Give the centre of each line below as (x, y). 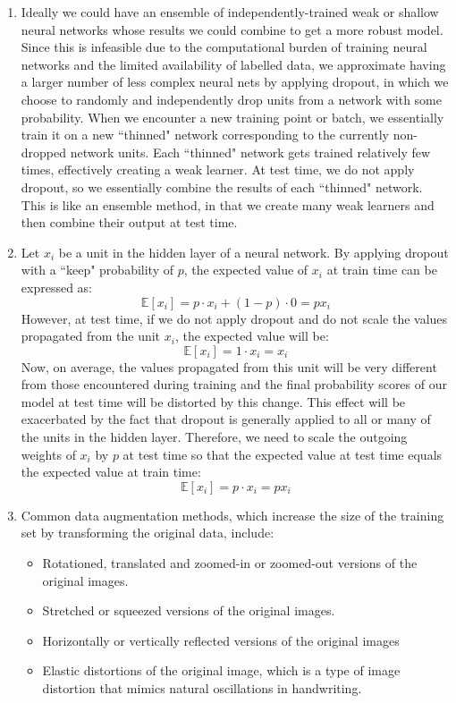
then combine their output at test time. (129, 222)
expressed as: (56, 287)
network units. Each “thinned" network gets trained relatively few (250, 152)
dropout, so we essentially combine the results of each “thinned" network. (222, 186)
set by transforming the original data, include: (148, 533)
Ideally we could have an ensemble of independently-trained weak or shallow (230, 12)
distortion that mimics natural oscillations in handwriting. (202, 688)
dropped (44, 152)
